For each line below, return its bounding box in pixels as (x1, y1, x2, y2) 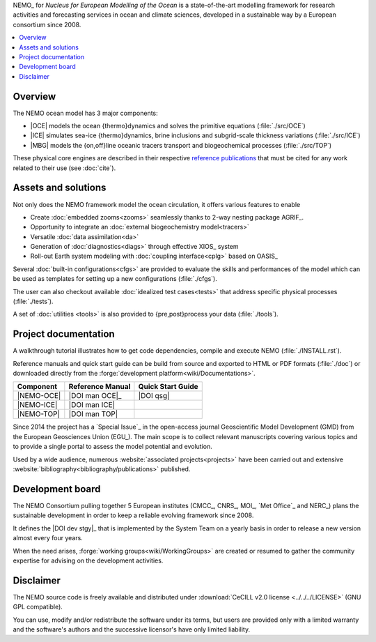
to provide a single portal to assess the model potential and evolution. (13, 443, 212, 451)
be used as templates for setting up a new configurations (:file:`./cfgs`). (13, 275, 217, 283)
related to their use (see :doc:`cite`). (13, 164, 116, 172)
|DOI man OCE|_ (68, 391, 122, 401)
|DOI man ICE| (68, 400, 115, 410)
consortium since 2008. (13, 20, 81, 29)
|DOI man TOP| (68, 409, 118, 419)
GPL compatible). (13, 603, 63, 611)
